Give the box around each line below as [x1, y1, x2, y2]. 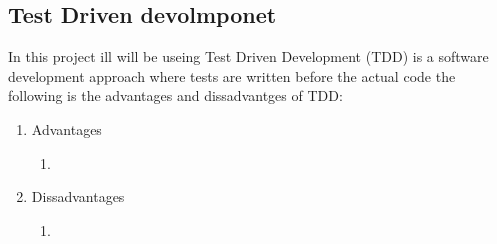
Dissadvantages [31, 186, 125, 207]
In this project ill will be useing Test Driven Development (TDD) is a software [8, 46, 489, 67]
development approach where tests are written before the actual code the [8, 65, 456, 86]
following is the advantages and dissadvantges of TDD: [8, 85, 343, 106]
